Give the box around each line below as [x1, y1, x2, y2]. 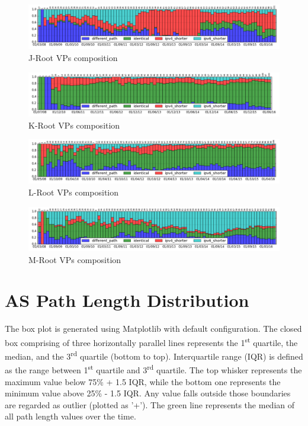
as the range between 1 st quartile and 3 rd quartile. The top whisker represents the [5, 362, 302, 376]
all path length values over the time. [5, 410, 136, 422]
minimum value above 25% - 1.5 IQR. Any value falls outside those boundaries [5, 387, 291, 399]
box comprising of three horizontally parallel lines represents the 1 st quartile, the [5, 334, 298, 348]
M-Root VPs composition [28, 253, 121, 265]
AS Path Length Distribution [5, 288, 249, 312]
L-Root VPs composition [28, 186, 119, 198]
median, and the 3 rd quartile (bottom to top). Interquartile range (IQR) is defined [5, 348, 303, 362]
